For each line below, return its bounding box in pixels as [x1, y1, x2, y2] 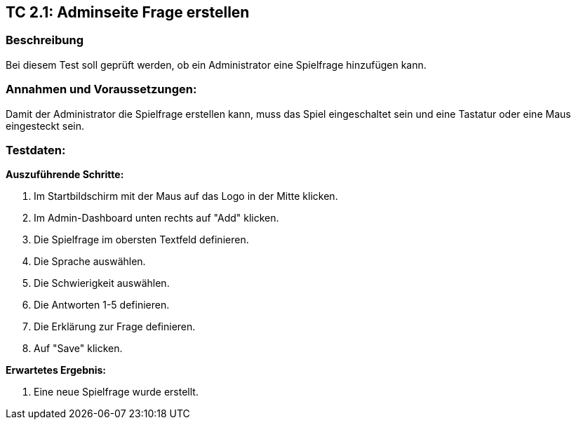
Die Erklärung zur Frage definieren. [34, 321, 196, 333]
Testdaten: [6, 142, 66, 157]
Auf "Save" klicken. [34, 342, 123, 355]
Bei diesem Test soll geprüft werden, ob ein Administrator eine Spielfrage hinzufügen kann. [6, 58, 427, 71]
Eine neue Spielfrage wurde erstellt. [34, 386, 199, 398]
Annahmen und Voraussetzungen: [6, 82, 197, 97]
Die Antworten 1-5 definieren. [34, 299, 170, 311]
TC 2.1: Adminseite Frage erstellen [6, 4, 250, 21]
